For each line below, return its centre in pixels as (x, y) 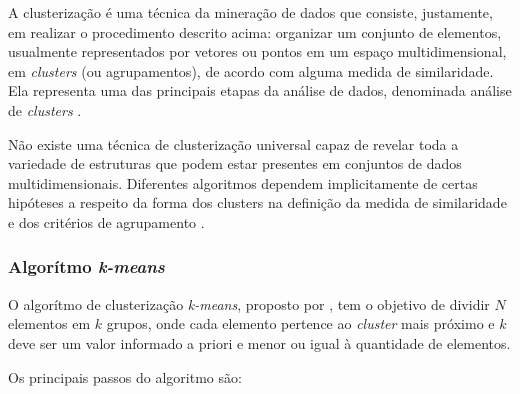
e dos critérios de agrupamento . (106, 221)
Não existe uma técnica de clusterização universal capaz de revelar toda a (233, 143)
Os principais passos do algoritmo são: (125, 376)
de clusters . (45, 109)
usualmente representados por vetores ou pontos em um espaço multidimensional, (257, 51)
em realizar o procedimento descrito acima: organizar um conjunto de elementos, (255, 31)
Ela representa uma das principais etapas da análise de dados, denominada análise (260, 90)
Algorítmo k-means (86, 266)
